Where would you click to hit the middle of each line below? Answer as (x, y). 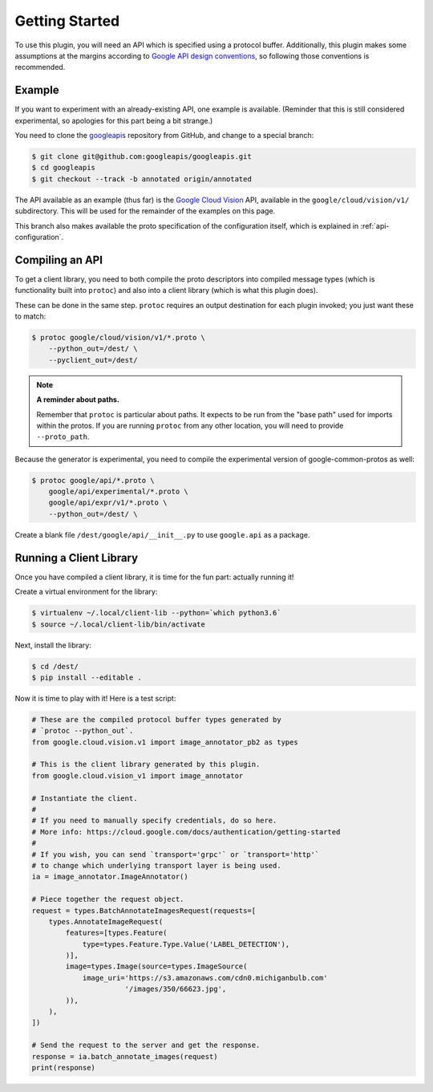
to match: (30, 316)
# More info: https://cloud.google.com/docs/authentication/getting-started (186, 832)
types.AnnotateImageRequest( (106, 922)
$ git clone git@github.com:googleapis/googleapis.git (142, 156)
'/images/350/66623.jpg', (176, 989)
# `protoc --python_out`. (83, 731)
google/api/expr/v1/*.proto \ (108, 503)
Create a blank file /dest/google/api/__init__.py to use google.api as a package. (162, 534)
